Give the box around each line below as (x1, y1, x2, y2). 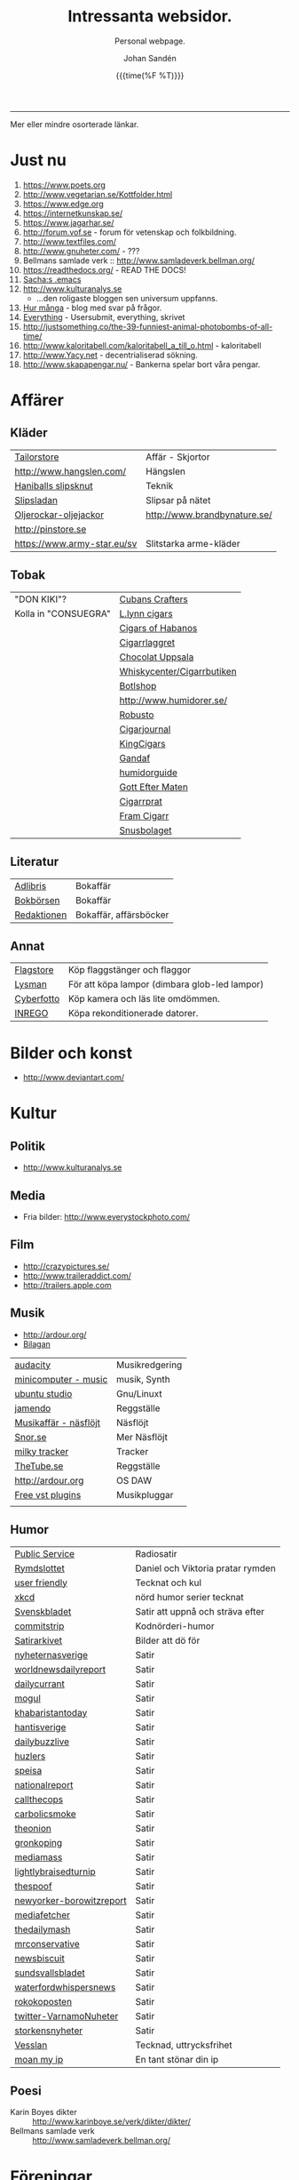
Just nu (10, 150, 67, 171)
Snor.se (14, 1431, 47, 1443)
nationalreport (14, 1778, 74, 1791)
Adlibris (14, 879, 47, 892)
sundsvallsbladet (14, 1967, 85, 1979)
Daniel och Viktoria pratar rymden (135, 1562, 276, 1575)
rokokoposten (14, 1995, 73, 2008)
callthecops (14, 1793, 64, 1806)
